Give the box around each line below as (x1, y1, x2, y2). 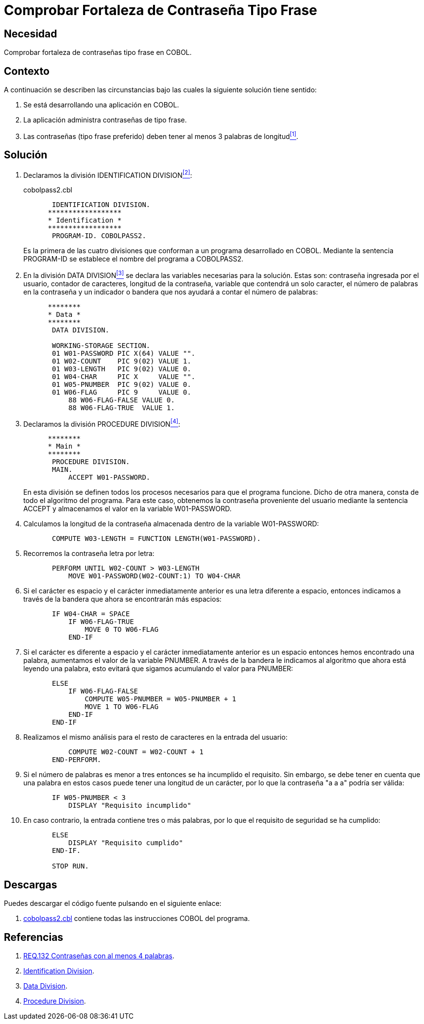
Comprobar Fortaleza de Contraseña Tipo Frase (4, 2, 317, 18)
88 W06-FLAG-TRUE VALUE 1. (68, 403, 175, 412)
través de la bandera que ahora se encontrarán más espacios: (23, 595, 222, 604)
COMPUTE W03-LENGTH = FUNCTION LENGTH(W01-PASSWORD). (52, 535, 261, 543)
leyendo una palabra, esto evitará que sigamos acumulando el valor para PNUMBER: (23, 664, 293, 673)
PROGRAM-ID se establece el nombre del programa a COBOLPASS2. (23, 255, 244, 263)
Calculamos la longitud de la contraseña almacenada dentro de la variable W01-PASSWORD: (23, 520, 319, 528)
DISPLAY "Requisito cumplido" (68, 839, 183, 847)
